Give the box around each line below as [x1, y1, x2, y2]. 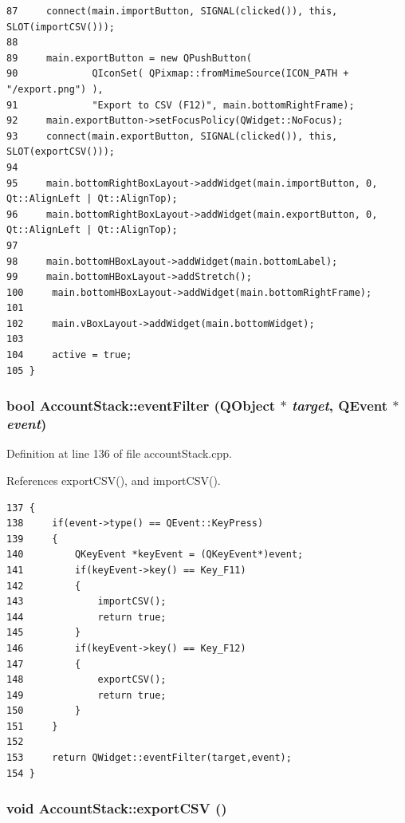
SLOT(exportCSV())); [6, 146, 116, 158]
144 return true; [6, 611, 167, 623]
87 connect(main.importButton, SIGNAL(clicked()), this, [6, 6, 338, 17]
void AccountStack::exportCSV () [6, 798, 227, 818]
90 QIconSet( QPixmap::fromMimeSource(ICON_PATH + [6, 68, 349, 80]
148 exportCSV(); [6, 674, 167, 686]
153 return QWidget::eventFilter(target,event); [6, 752, 292, 764]
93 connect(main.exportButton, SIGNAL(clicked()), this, [6, 130, 338, 142]
